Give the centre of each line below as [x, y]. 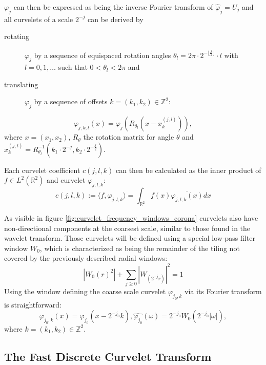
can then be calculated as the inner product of [188, 170]
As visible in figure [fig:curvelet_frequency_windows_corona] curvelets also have [131, 218]
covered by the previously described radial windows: [86, 258]
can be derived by [116, 19]
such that [73, 67]
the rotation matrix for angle [129, 137]
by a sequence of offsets [71, 101]
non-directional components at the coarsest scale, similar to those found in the [127, 228]
